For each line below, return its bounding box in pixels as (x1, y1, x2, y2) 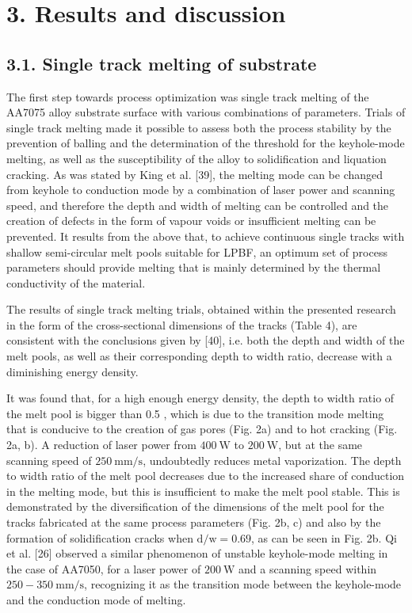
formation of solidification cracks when (6, 529, 193, 546)
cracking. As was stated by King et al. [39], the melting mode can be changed (6, 166, 383, 182)
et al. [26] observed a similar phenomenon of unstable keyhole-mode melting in (6, 545, 388, 562)
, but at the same (278, 436, 363, 453)
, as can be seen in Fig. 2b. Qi (251, 529, 397, 546)
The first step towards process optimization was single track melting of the (6, 88, 369, 105)
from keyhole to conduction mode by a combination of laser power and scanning (6, 181, 395, 198)
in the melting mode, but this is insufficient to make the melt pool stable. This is (6, 482, 400, 499)
